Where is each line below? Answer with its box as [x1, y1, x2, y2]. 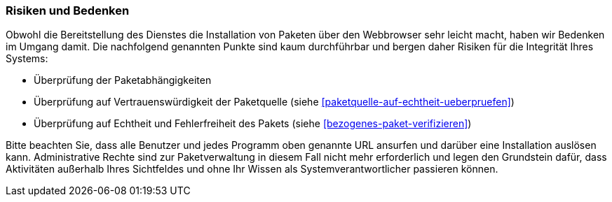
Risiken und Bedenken [6, 3, 130, 17]
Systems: [6, 52, 48, 65]
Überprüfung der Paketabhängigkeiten [34, 74, 212, 87]
